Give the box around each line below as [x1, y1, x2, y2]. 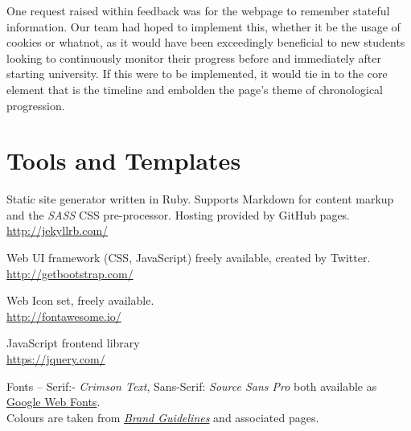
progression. [6, 96, 65, 113]
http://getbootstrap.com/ [6, 265, 134, 281]
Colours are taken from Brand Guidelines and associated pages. [6, 408, 319, 425]
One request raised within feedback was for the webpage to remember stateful [6, 2, 390, 18]
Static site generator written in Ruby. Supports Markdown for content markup [6, 191, 394, 207]
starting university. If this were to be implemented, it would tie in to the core [6, 65, 388, 82]
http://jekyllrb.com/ [6, 222, 109, 239]
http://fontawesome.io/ [6, 307, 121, 324]
